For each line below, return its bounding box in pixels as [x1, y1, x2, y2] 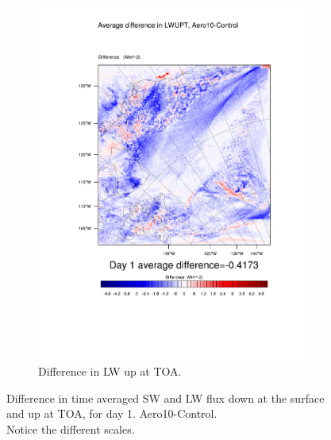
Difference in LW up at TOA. [38, 362, 182, 379]
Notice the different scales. [6, 420, 135, 437]
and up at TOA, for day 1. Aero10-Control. [6, 405, 217, 422]
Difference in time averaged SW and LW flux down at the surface [6, 389, 325, 406]
